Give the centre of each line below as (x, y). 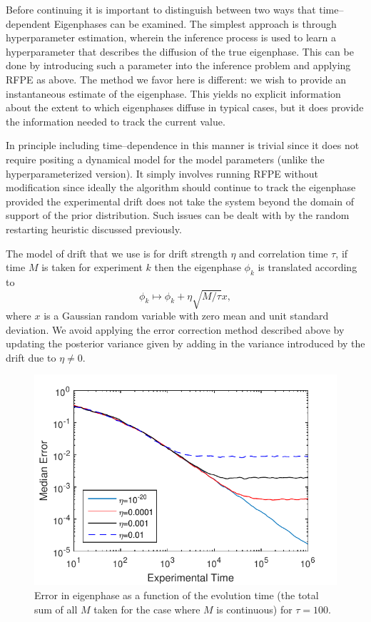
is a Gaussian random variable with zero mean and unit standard (186, 316)
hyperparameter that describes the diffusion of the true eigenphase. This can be (180, 51)
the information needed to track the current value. (116, 121)
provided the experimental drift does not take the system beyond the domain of (180, 201)
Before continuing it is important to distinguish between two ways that (161, 9)
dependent (29, 23)
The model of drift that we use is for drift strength (117, 253)
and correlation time (284, 253)
